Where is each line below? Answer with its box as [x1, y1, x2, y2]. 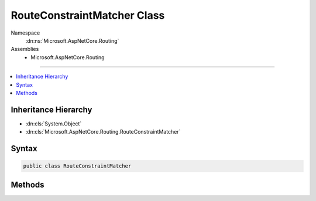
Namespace [11, 29, 40, 36]
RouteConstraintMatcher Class [11, 9, 165, 22]
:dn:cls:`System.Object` [25, 120, 82, 127]
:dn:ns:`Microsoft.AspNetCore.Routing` [25, 37, 119, 44]
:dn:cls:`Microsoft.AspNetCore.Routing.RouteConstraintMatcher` [25, 128, 181, 135]
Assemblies [11, 46, 39, 53]
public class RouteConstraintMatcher [23, 163, 132, 169]
